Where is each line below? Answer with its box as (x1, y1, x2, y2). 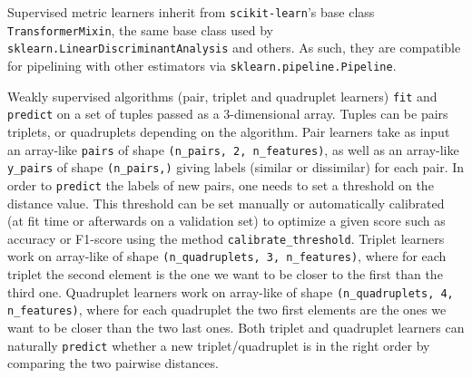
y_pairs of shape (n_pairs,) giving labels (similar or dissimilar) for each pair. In (7, 158, 465, 177)
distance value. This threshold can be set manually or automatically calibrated (7, 193, 445, 212)
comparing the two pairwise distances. (7, 354, 219, 373)
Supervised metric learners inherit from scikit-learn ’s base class (7, 3, 375, 21)
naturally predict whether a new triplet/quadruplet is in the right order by (7, 335, 430, 354)
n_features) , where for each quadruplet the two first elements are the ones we (7, 300, 447, 319)
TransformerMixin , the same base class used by (7, 20, 273, 39)
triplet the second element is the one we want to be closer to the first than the (7, 265, 443, 283)
